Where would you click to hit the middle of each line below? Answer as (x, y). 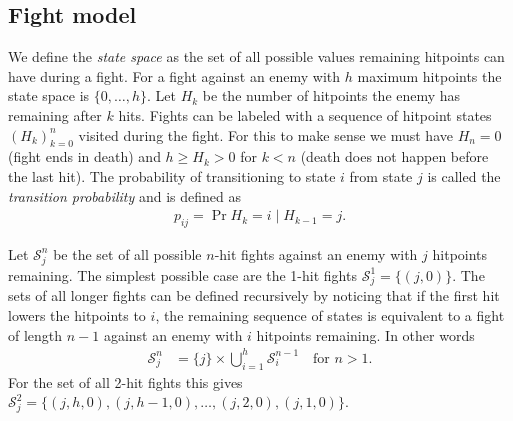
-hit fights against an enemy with (316, 253)
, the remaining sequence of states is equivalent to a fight (330, 315)
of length (35, 334)
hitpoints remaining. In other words (365, 334)
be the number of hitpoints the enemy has (331, 95)
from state (381, 175)
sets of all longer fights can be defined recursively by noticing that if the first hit (254, 295)
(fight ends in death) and (84, 156)
